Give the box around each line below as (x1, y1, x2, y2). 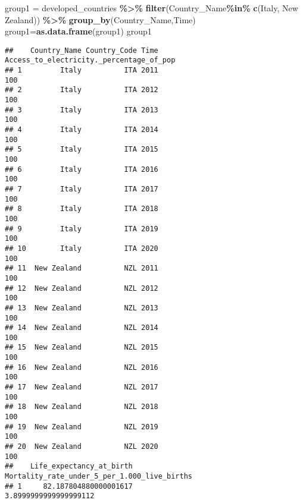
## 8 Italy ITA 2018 (5, 205, 158, 213)
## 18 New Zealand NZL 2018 (5, 403, 158, 411)
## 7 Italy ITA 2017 (5, 184, 158, 193)
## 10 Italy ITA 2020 (5, 244, 158, 253)
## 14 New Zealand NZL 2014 (5, 323, 158, 332)
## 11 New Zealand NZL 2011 (5, 264, 158, 273)
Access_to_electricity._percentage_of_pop (5, 56, 176, 65)
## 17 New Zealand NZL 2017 (5, 383, 158, 392)
